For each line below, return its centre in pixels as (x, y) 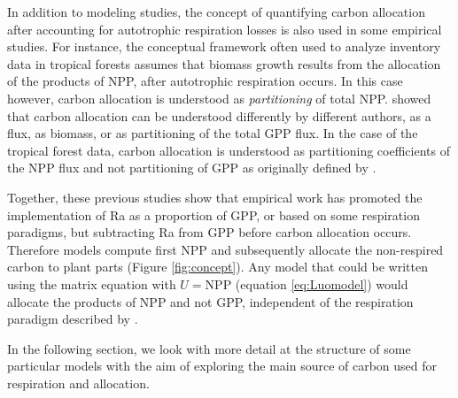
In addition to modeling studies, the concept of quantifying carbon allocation (216, 11)
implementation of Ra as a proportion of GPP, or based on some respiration (213, 214)
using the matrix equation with (92, 283)
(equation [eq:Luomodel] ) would (322, 283)
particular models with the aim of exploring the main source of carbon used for (222, 366)
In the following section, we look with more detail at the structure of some (209, 348)
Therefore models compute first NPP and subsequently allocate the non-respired (225, 249)
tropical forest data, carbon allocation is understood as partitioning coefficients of (229, 150)
